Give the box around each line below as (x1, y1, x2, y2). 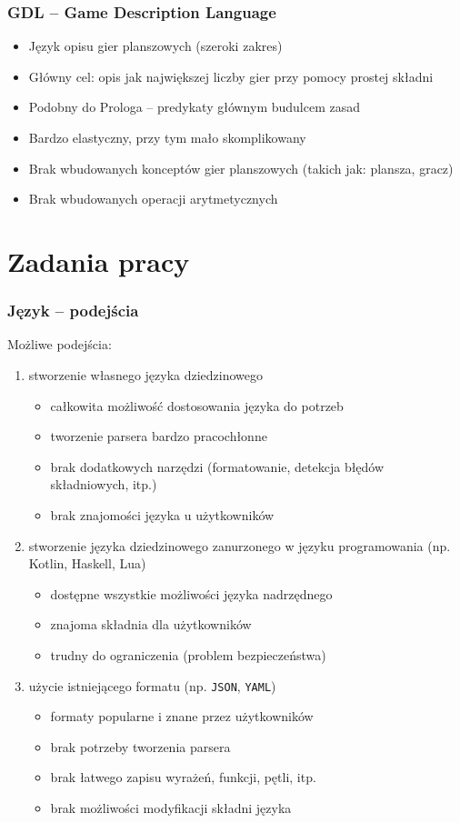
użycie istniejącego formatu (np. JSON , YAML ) (28, 676, 276, 695)
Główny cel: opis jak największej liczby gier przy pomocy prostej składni (28, 66, 434, 85)
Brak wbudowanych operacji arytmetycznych (28, 189, 278, 208)
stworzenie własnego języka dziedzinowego (28, 365, 264, 384)
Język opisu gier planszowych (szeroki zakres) (28, 36, 283, 55)
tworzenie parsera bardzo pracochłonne (50, 427, 267, 446)
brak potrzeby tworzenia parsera (50, 737, 231, 756)
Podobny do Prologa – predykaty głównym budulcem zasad (28, 97, 361, 116)
